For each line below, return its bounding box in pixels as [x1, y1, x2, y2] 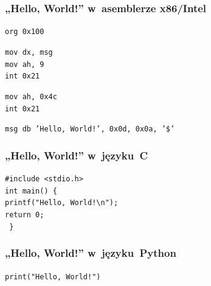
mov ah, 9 [5, 60, 44, 69]
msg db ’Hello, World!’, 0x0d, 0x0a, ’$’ [5, 125, 175, 134]
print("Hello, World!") [5, 272, 101, 281]
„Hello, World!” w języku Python [5, 245, 176, 260]
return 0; [5, 211, 44, 219]
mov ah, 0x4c [5, 92, 57, 101]
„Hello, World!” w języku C [5, 147, 148, 162]
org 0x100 [5, 27, 44, 37]
